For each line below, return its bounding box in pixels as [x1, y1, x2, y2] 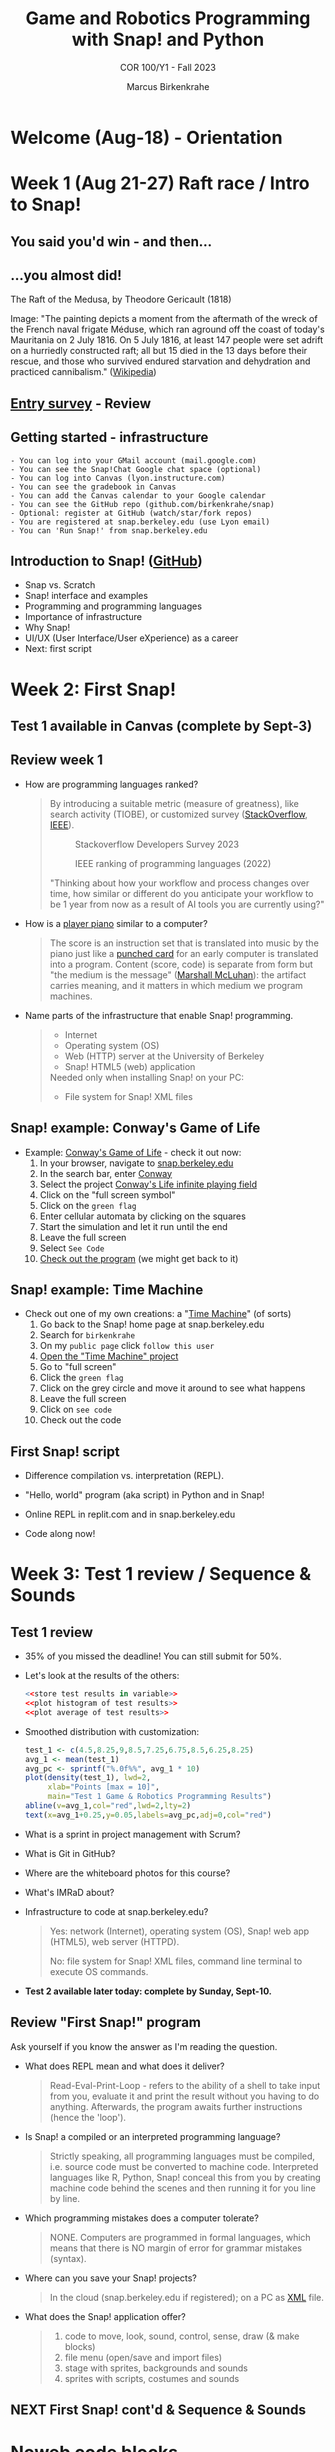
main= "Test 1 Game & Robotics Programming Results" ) [47, 1792, 272, 1802]
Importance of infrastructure [24, 611, 143, 623]
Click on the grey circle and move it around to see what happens [39, 1382, 306, 1394]
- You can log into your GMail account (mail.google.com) [10, 455, 257, 466]
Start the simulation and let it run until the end [39, 1220, 228, 1232]
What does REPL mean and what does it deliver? [24, 2060, 225, 2072]
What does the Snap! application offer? [24, 2310, 187, 2322]
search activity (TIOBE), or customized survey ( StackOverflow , [49, 808, 308, 820]
